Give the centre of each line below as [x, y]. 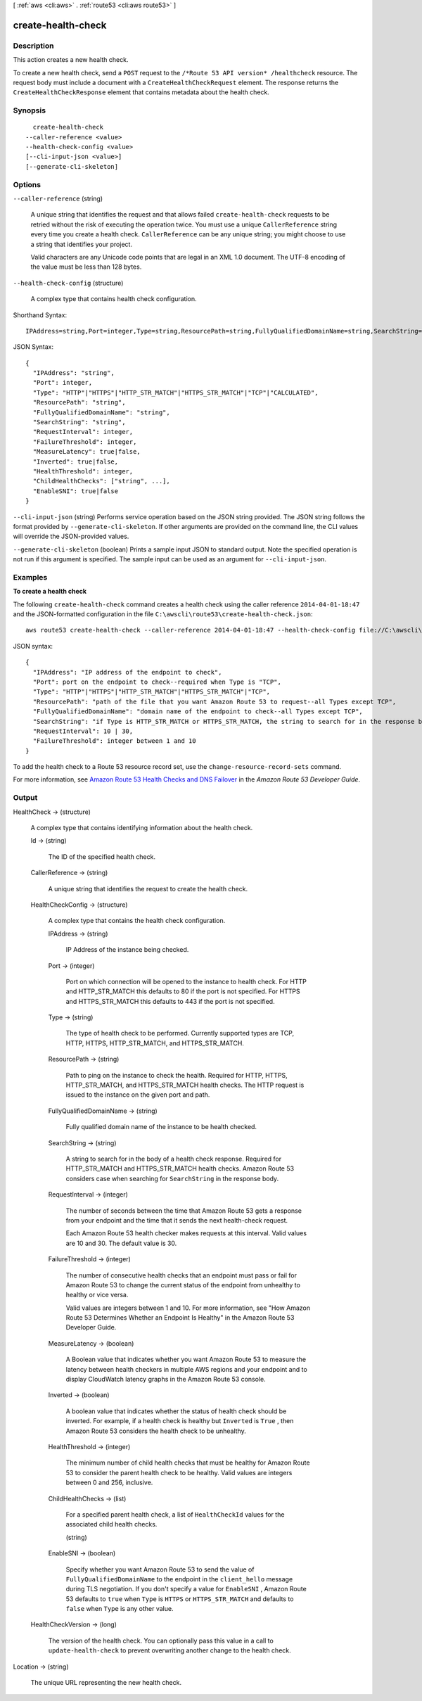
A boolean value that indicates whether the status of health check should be [176, 1411]
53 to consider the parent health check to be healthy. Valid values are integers [179, 1472]
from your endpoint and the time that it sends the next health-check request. [177, 1220]
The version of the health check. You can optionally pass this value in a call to [161, 1641]
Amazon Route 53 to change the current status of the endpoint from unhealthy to [183, 1285]
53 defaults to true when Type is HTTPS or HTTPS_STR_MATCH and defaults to [180, 1599]
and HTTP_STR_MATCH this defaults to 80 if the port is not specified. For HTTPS [183, 991]
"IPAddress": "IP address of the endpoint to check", [127, 672]
